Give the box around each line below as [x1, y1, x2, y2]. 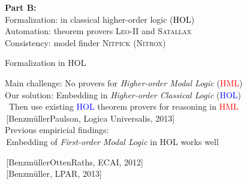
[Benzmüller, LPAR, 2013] [6, 167, 102, 180]
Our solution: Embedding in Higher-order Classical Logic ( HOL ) [5, 88, 242, 101]
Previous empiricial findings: [5, 123, 109, 136]
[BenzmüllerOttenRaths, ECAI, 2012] [6, 155, 143, 168]
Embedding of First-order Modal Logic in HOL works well [6, 135, 219, 147]
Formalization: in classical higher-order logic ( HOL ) [5, 13, 195, 25]
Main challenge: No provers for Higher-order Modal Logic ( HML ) [5, 76, 243, 89]
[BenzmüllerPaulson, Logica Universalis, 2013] [6, 111, 175, 124]
